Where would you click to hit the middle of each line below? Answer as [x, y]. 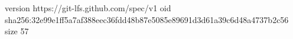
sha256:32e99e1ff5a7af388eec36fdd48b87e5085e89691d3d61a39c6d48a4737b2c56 [147, 19]
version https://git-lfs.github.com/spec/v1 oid [88, 8]
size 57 [17, 31]
